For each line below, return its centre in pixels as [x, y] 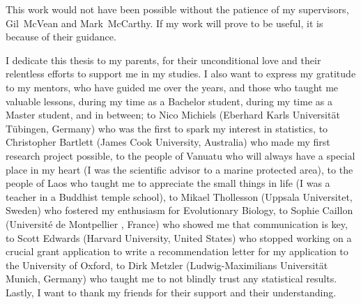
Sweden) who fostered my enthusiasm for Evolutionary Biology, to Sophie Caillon [179, 210]
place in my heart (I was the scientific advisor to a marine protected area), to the [179, 169]
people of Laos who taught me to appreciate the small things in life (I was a [168, 183]
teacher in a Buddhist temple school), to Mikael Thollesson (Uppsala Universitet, [179, 196]
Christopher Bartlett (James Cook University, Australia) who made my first [168, 142]
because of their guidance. [61, 37]
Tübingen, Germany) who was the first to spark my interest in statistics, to [167, 128]
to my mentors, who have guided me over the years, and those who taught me [172, 87]
